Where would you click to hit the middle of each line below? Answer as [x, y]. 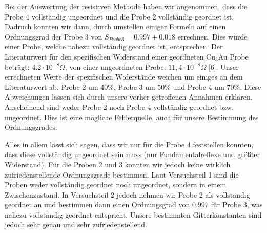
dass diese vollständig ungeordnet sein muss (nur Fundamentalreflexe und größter [132, 154]
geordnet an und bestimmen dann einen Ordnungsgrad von [97, 205]
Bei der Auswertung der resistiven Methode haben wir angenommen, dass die [126, 6]
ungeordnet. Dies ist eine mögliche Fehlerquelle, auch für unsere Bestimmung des [132, 117]
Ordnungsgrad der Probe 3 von [54, 36]
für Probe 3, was [237, 205]
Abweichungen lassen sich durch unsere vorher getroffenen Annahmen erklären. [129, 97]
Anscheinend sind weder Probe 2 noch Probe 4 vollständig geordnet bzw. [119, 106]
